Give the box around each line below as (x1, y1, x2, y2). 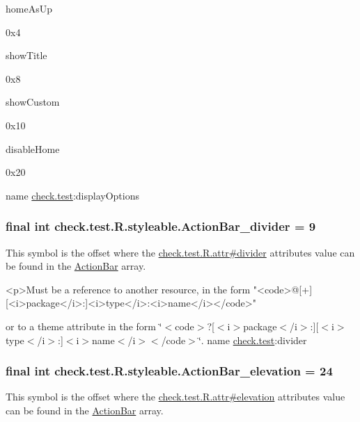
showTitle (6, 48, 47, 63)
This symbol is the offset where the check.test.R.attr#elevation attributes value (6, 389, 345, 404)
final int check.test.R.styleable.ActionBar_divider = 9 (6, 218, 316, 235)
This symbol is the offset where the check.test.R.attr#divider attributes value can (6, 245, 355, 259)
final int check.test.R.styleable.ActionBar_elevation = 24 (6, 362, 333, 380)
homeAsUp (6, 1, 52, 15)
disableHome (6, 141, 60, 156)
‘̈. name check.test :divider (198, 332, 307, 347)
